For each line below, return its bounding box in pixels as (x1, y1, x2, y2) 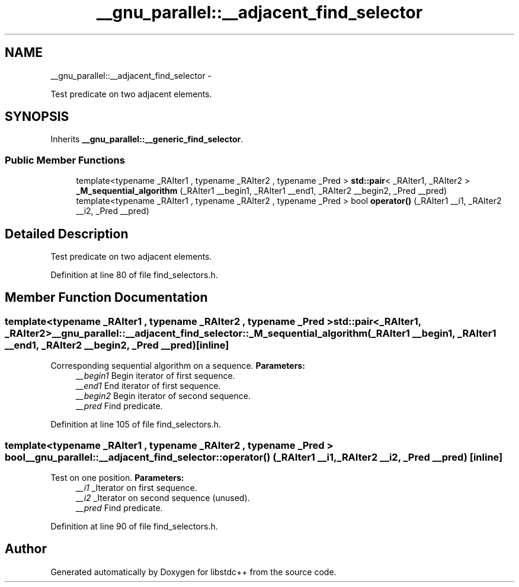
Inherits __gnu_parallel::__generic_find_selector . (50, 134, 244, 145)
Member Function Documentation (5, 290, 208, 305)
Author (5, 541, 47, 557)
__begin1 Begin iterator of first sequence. (76, 371, 235, 381)
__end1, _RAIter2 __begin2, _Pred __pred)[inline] (5, 339, 229, 351)
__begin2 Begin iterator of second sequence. (76, 391, 251, 401)
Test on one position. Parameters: (50, 473, 184, 483)
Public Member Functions (5, 154, 125, 166)
